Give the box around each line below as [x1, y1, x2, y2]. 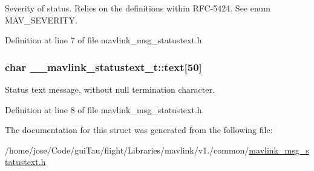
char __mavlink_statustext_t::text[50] [5, 59, 202, 74]
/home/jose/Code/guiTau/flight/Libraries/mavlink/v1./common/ [5, 143, 249, 156]
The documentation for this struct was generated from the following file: [5, 123, 273, 136]
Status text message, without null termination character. [5, 83, 215, 95]
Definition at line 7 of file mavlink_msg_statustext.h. [5, 34, 204, 46]
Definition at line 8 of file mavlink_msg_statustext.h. [5, 103, 204, 116]
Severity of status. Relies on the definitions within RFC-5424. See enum [5, 2, 270, 14]
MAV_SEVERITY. [5, 13, 77, 26]
